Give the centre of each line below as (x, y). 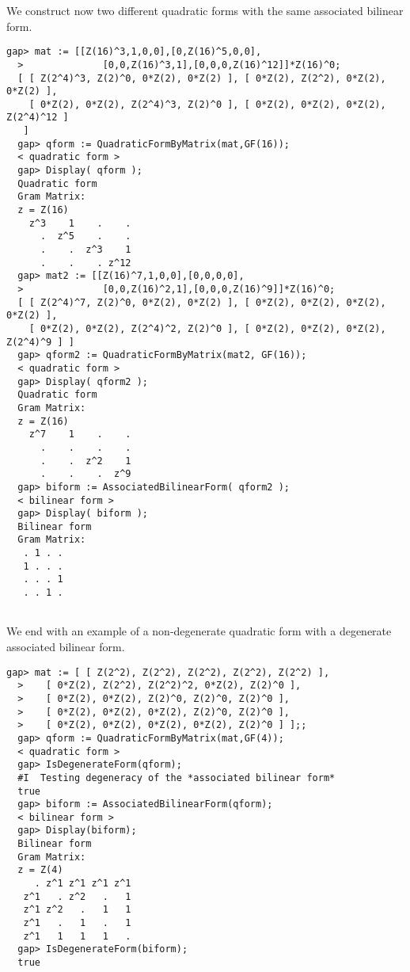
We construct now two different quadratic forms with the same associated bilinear (205, 10)
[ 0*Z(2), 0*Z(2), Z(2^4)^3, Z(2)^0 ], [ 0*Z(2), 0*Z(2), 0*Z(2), (207, 104)
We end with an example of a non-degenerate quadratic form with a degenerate (199, 631)
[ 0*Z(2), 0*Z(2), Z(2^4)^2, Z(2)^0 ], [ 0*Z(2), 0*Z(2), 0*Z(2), (207, 328)
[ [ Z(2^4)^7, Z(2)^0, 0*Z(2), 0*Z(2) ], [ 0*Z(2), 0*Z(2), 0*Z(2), (202, 302)
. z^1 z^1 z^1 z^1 (83, 884)
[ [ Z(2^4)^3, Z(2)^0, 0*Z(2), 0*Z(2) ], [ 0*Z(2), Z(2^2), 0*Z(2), (202, 78)
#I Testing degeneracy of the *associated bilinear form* (177, 778)
